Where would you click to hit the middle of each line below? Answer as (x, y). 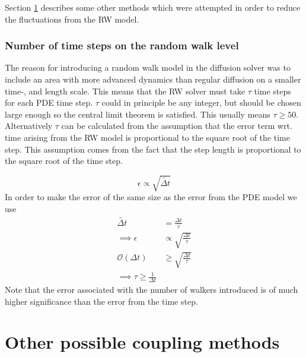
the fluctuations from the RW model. (72, 19)
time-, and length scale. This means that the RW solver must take (125, 91)
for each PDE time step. (49, 102)
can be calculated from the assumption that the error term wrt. (177, 126)
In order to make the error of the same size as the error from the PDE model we (151, 197)
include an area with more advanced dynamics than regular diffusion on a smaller (153, 79)
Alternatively (29, 126)
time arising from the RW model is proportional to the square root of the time (147, 137)
